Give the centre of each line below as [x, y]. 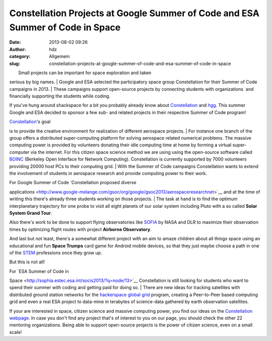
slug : [15, 64]
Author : [18, 49]
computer [19, 152]
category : [20, 56]
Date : [15, 42]
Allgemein [59, 56]
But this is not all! [27, 262]
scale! [16, 332]
